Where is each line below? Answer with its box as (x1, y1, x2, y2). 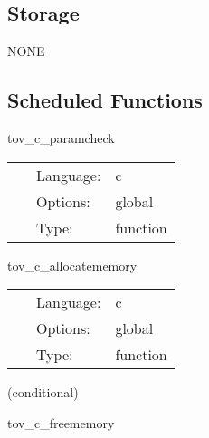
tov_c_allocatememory (7, 255, 138, 274)
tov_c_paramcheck (7, 129, 115, 147)
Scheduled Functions (7, 86, 203, 114)
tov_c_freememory (7, 413, 115, 432)
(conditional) (7, 383, 79, 402)
